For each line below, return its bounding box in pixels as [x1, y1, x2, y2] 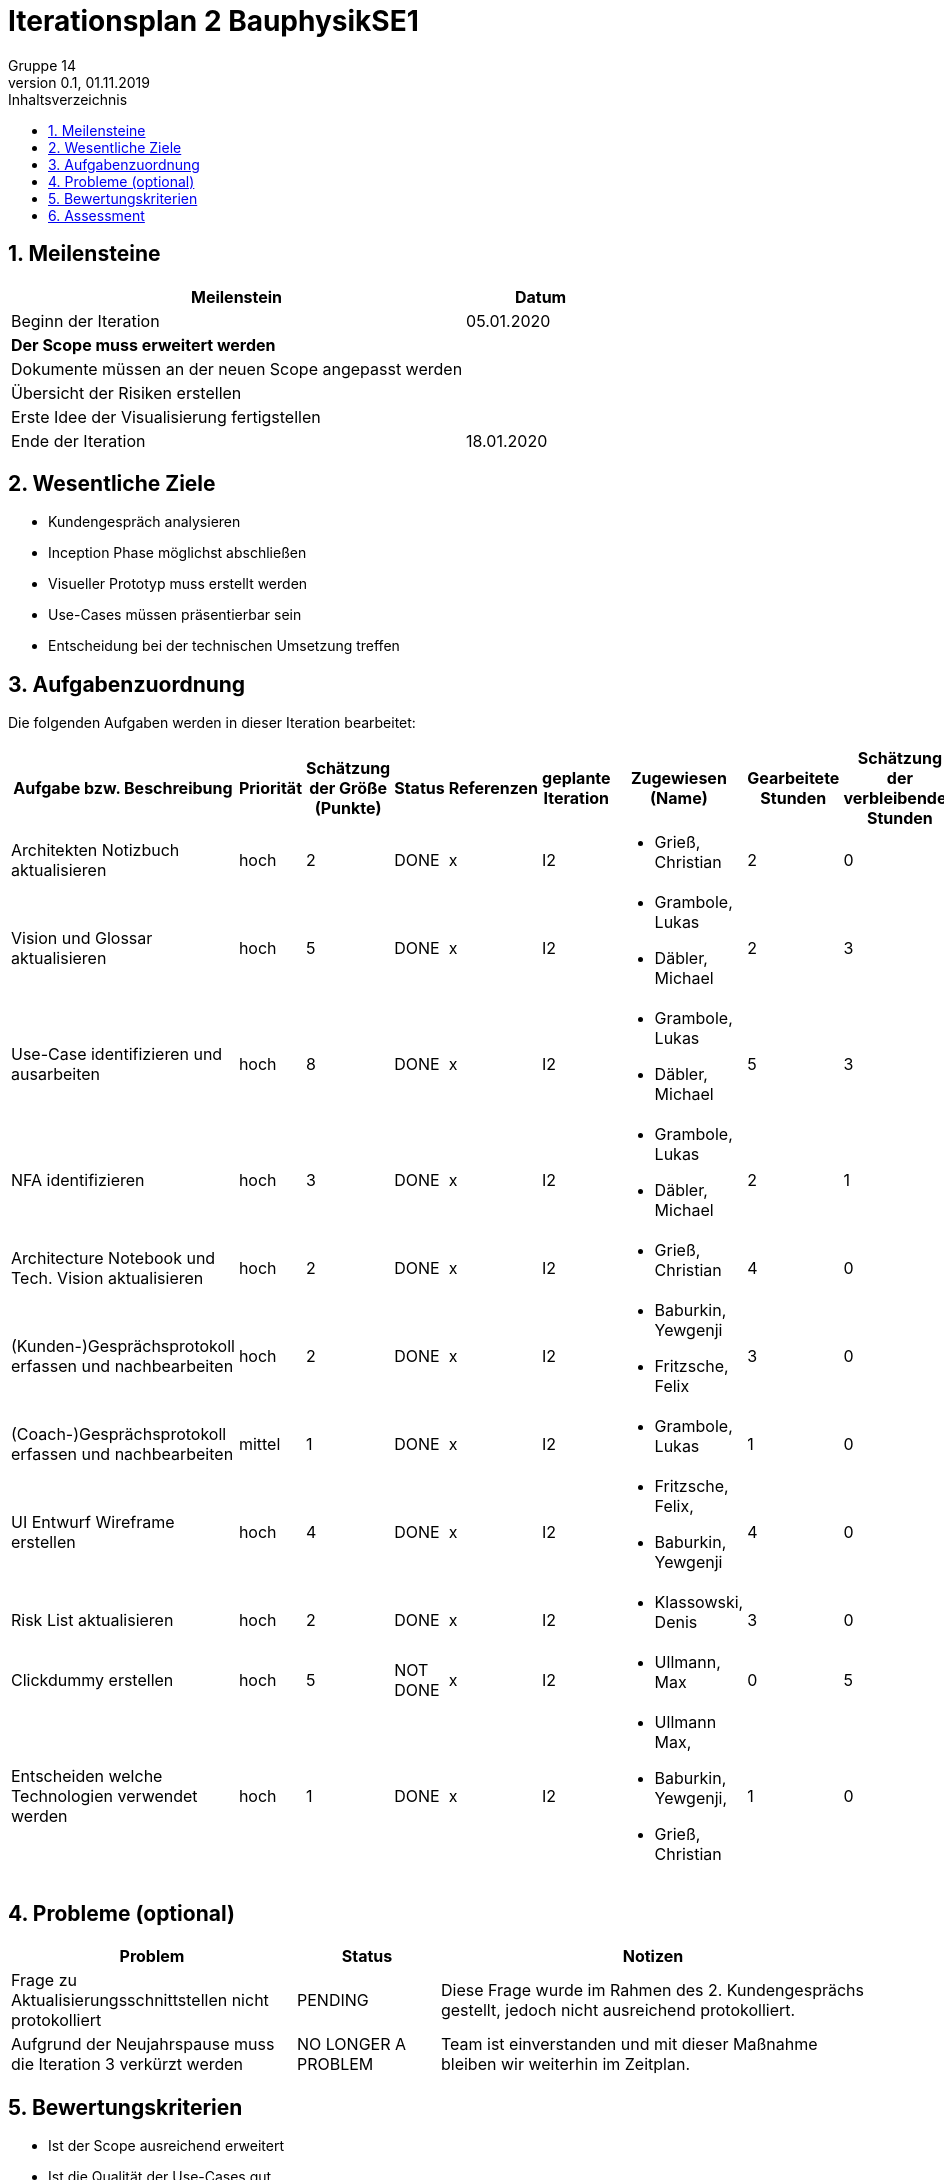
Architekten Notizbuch [11, 840, 180, 861]
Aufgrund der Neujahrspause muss [11, 2034, 275, 2055]
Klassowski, [654, 1592, 744, 1613]
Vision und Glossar [11, 928, 153, 949]
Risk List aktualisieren [11, 1610, 174, 1631]
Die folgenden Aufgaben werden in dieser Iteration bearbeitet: [8, 714, 416, 732]
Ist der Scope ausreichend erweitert [48, 2136, 284, 2154]
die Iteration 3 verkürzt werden [11, 2054, 244, 2075]
